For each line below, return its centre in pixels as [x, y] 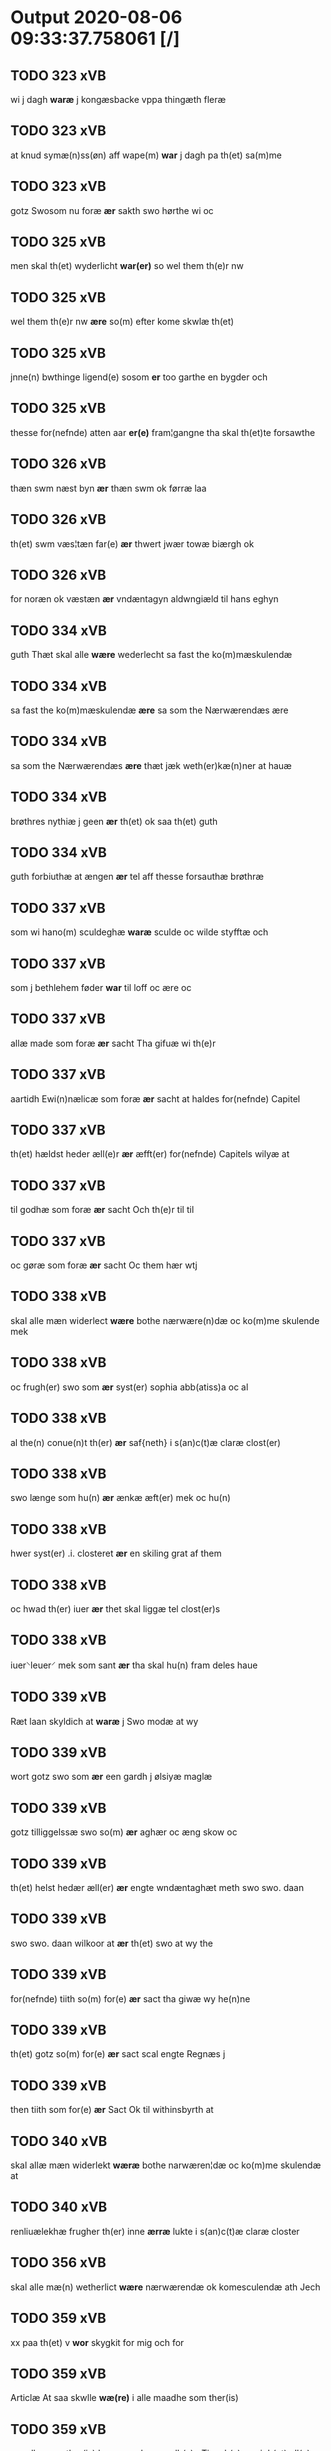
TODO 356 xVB [58, 2262]
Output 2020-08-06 [96, 17]
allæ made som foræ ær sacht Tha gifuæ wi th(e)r [113, 1043]
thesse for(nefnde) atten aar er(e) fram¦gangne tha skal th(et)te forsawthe [163, 432]
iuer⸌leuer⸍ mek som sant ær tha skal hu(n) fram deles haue [134, 1665]
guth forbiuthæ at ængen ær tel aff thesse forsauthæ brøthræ [137, 877]
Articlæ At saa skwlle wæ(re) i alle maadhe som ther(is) [124, 2398]
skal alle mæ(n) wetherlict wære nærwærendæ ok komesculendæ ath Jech [165, 2287]
